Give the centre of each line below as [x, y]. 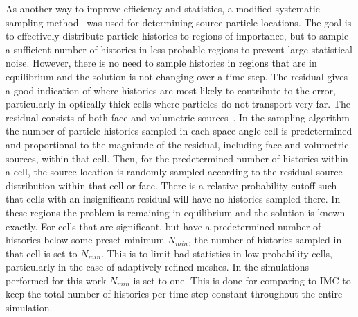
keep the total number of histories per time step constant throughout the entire [174, 294]
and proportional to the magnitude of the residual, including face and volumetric [177, 144]
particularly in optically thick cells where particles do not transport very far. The [178, 104]
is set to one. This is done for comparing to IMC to [242, 280]
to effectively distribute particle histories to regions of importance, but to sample [177, 36]
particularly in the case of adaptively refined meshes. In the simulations [158, 267]
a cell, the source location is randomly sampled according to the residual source [174, 172]
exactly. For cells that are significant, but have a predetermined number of [163, 226]
